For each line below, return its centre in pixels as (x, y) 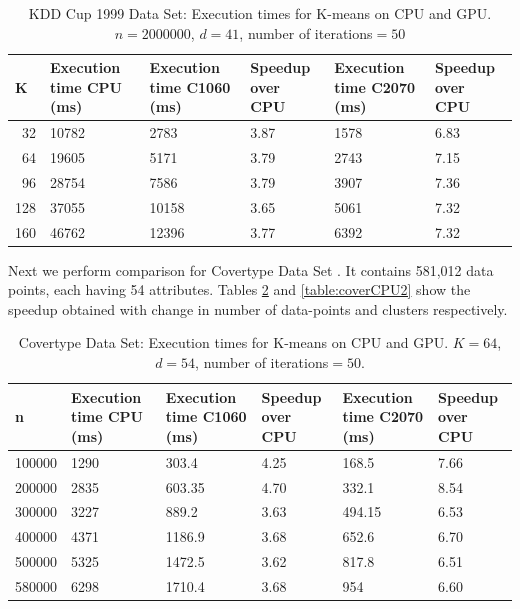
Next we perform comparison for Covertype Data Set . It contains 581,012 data (251, 269)
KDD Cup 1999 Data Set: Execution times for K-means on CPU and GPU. (260, 13)
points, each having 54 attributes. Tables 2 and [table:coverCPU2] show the (239, 289)
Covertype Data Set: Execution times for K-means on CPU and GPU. (233, 342)
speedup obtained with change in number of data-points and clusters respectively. (258, 308)
